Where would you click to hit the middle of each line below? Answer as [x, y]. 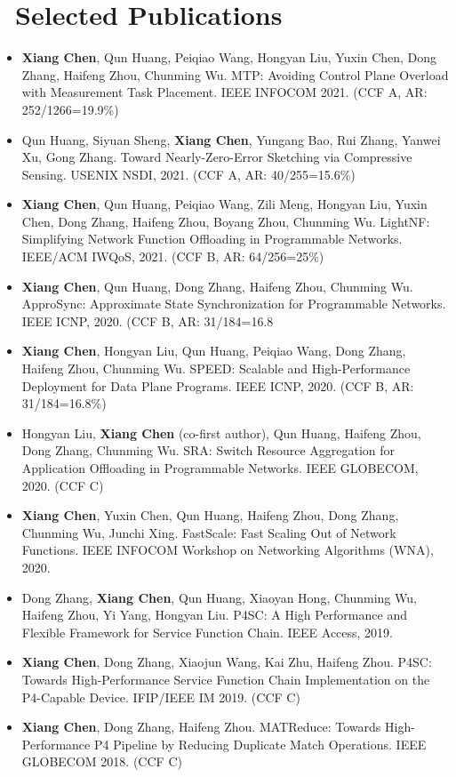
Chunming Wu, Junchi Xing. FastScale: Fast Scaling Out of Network [209, 532]
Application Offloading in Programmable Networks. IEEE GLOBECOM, [220, 468]
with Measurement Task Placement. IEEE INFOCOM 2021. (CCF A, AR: [224, 92]
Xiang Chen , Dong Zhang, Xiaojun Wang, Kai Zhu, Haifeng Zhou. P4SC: [227, 662]
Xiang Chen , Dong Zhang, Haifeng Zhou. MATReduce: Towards [201, 727]
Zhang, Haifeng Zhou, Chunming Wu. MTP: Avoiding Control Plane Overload [235, 74]
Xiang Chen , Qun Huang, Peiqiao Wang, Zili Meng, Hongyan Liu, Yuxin [224, 204]
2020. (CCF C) [63, 485]
